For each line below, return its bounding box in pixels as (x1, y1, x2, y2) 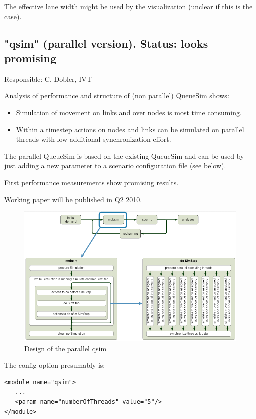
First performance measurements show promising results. (4, 177, 179, 187)
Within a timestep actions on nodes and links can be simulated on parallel (16, 124, 244, 134)
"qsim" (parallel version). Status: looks (4, 35, 208, 51)
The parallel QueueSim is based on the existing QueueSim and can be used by (4, 150, 244, 161)
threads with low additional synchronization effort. (16, 134, 171, 144)
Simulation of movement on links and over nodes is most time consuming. (16, 107, 242, 117)
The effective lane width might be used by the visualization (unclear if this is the (4, 1, 253, 11)
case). (4, 11, 22, 21)
